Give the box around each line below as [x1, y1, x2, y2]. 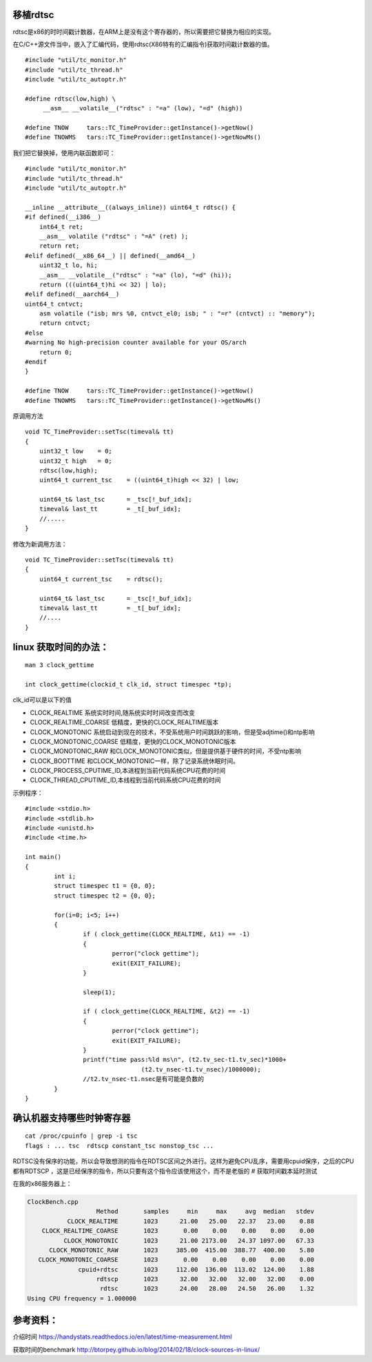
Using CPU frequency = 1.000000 [27, 1294, 137, 1302]
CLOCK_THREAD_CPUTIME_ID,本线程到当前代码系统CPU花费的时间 [30, 776, 221, 784]
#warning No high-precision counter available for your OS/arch [25, 339, 247, 346]
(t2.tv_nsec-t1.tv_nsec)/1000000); [141, 1065, 261, 1073]
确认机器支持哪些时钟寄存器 [12, 1112, 131, 1124]
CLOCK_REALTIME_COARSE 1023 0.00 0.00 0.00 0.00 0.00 [41, 1227, 315, 1235]
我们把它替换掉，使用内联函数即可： [12, 148, 116, 157]
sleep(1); [83, 988, 116, 996]
